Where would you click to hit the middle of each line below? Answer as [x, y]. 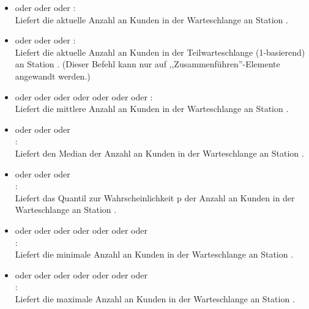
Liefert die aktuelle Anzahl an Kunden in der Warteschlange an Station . [151, 19]
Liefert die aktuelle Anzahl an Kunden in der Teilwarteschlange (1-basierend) [160, 52]
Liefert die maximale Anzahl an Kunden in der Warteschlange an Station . [155, 298]
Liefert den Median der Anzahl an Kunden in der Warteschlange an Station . [159, 153]
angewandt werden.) [53, 76]
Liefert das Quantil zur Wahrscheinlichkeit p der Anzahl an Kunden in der [155, 197]
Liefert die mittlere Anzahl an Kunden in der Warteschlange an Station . [152, 109]
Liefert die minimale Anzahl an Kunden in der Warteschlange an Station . [154, 254]
